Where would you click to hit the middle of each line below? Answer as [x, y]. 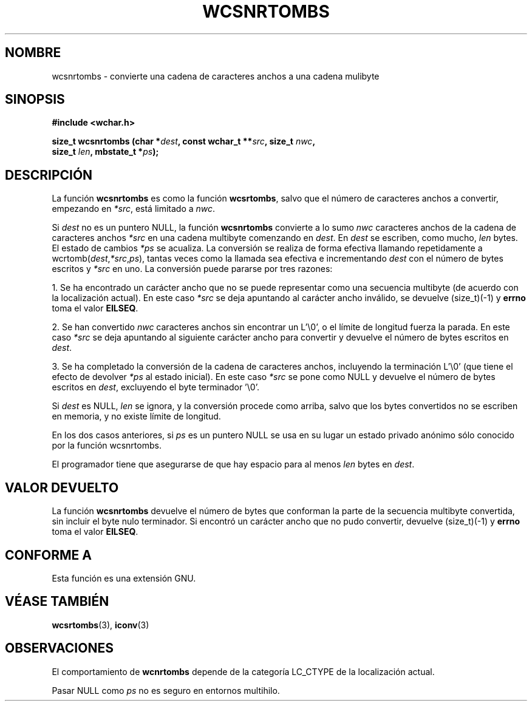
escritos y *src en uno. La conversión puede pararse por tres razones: [192, 269]
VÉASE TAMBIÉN [57, 602]
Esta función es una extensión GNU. [124, 578]
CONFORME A [48, 555]
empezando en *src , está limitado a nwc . [134, 209]
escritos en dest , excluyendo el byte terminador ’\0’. [155, 387]
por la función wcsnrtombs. [107, 446]
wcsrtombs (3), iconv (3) [101, 625]
